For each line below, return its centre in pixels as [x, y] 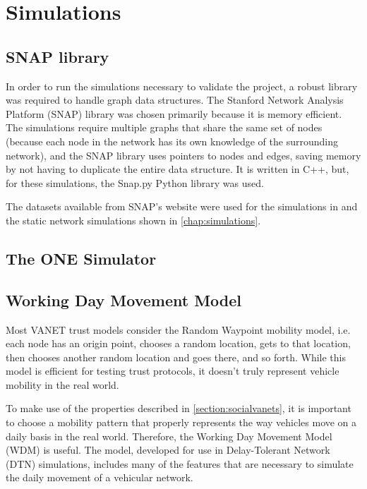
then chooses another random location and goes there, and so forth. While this [176, 357]
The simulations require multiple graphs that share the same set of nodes [164, 127]
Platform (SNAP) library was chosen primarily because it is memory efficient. [174, 113]
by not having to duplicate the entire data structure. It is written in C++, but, [178, 169]
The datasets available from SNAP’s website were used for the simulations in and [182, 206]
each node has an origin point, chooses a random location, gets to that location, [178, 343]
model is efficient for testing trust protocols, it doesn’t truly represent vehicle [173, 371]
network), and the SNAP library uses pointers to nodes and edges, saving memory [183, 155]
